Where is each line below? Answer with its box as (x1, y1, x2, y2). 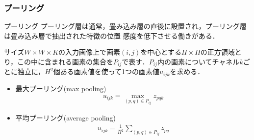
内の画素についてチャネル (157, 57, 240, 66)
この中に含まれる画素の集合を (17, 57, 114, 66)
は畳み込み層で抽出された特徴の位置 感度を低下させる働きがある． (4, 30, 219, 40)
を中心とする (140, 47, 181, 57)
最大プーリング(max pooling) (15, 83, 106, 93)
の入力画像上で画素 (58, 47, 121, 57)
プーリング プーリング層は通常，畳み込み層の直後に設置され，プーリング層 (4, 21, 247, 31)
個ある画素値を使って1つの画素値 (53, 66, 159, 77)
